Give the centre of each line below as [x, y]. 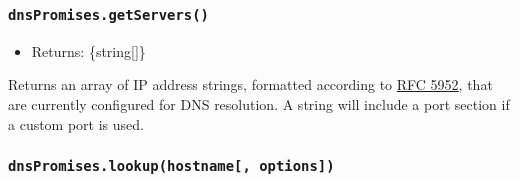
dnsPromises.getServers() [108, 14]
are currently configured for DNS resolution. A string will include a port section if [259, 103]
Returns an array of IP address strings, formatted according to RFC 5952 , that [250, 84]
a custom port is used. [76, 123]
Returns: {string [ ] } [88, 50]
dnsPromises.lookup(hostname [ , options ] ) [171, 166]
